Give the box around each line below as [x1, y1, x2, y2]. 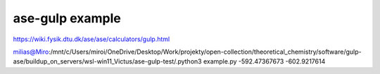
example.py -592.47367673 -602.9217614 [203, 57, 326, 66]
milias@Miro [13, 47, 49, 56]
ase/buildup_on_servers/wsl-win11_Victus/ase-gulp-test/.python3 [13, 57, 202, 66]
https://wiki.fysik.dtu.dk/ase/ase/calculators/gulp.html [13, 35, 170, 43]
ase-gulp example [13, 10, 121, 26]
